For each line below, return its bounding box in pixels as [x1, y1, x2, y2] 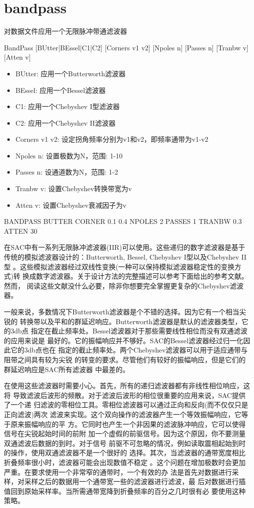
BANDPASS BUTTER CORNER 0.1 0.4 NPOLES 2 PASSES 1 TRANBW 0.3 [4, 216, 242, 226]
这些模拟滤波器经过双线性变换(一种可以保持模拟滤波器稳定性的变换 [20, 261, 235, 271]
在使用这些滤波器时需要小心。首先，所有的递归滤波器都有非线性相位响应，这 [4, 380, 250, 391]
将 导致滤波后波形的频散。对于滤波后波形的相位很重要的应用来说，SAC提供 [4, 390, 246, 400]
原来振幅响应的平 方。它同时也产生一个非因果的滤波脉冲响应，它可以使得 [10, 419, 246, 429]
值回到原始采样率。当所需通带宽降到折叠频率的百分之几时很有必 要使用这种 [4, 486, 246, 496]
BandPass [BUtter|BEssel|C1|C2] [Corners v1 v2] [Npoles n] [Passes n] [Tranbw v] [4, 42, 249, 52]
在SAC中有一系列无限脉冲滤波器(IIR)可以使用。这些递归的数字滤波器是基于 [4, 242, 245, 252]
